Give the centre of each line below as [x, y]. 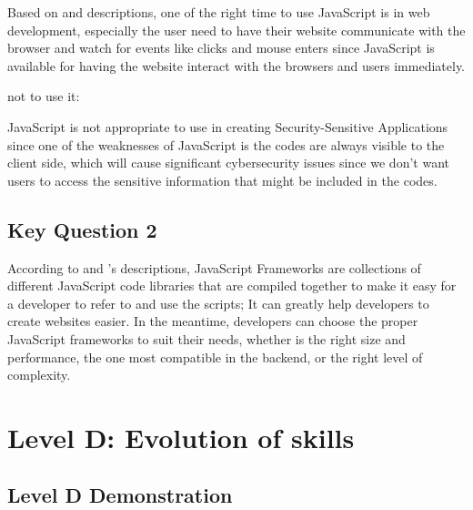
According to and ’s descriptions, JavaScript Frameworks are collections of [214, 267]
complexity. [39, 375]
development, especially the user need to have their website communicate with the [236, 30]
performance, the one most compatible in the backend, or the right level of [215, 357]
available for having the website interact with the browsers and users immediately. [236, 65]
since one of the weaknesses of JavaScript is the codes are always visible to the [226, 144]
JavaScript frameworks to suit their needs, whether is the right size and [206, 338]
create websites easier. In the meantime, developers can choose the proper [213, 321]
